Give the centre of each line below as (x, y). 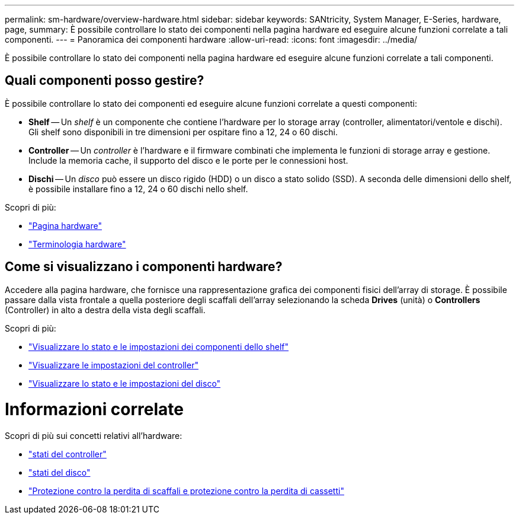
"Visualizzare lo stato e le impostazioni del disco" (125, 383)
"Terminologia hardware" (77, 244)
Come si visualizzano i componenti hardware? (144, 267)
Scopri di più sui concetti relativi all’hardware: (94, 436)
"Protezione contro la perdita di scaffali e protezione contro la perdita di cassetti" (186, 491)
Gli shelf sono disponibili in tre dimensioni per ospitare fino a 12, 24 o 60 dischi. (183, 132)
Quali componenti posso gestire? (105, 81)
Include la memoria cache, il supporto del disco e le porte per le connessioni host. (188, 160)
